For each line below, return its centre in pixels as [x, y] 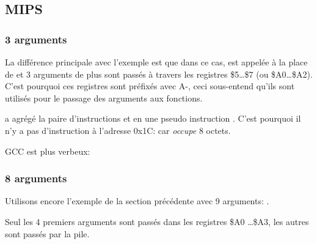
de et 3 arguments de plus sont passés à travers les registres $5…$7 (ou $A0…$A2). [159, 74]
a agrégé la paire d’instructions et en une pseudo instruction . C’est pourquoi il [153, 118]
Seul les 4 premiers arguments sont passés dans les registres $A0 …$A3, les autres [157, 221]
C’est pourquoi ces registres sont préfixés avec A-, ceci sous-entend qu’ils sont [150, 86]
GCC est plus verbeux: [48, 151]
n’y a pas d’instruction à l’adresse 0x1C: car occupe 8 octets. [118, 130]
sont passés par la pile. [47, 233]
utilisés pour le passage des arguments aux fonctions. [104, 98]
